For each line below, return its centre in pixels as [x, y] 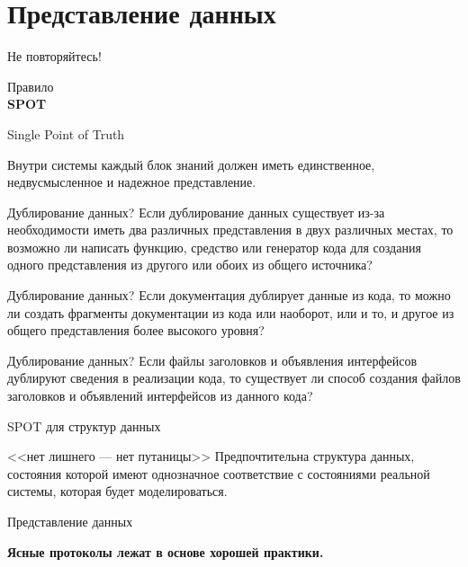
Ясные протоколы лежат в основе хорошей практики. [166, 551]
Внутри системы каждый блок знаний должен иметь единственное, [191, 164]
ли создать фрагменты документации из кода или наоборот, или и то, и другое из [231, 312]
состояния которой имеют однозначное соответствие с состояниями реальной [219, 473]
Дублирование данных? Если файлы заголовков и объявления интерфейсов [212, 360]
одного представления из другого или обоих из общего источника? [190, 265]
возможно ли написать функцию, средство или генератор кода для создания [214, 247]
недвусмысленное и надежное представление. [132, 182]
